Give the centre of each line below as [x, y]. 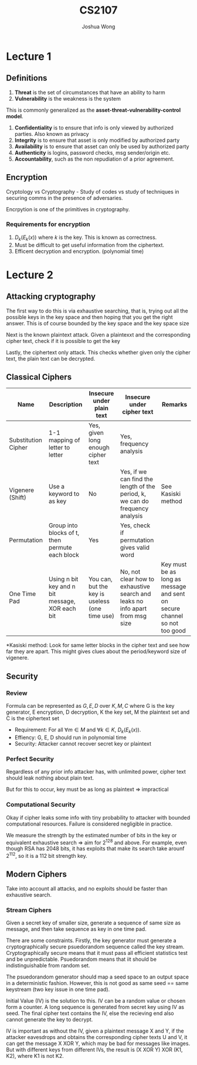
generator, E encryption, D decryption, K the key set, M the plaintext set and [98, 712]
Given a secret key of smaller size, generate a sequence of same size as [93, 923]
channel [172, 616]
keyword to [64, 494]
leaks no [132, 601]
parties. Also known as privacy [52, 134]
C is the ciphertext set [33, 718]
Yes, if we [133, 472]
